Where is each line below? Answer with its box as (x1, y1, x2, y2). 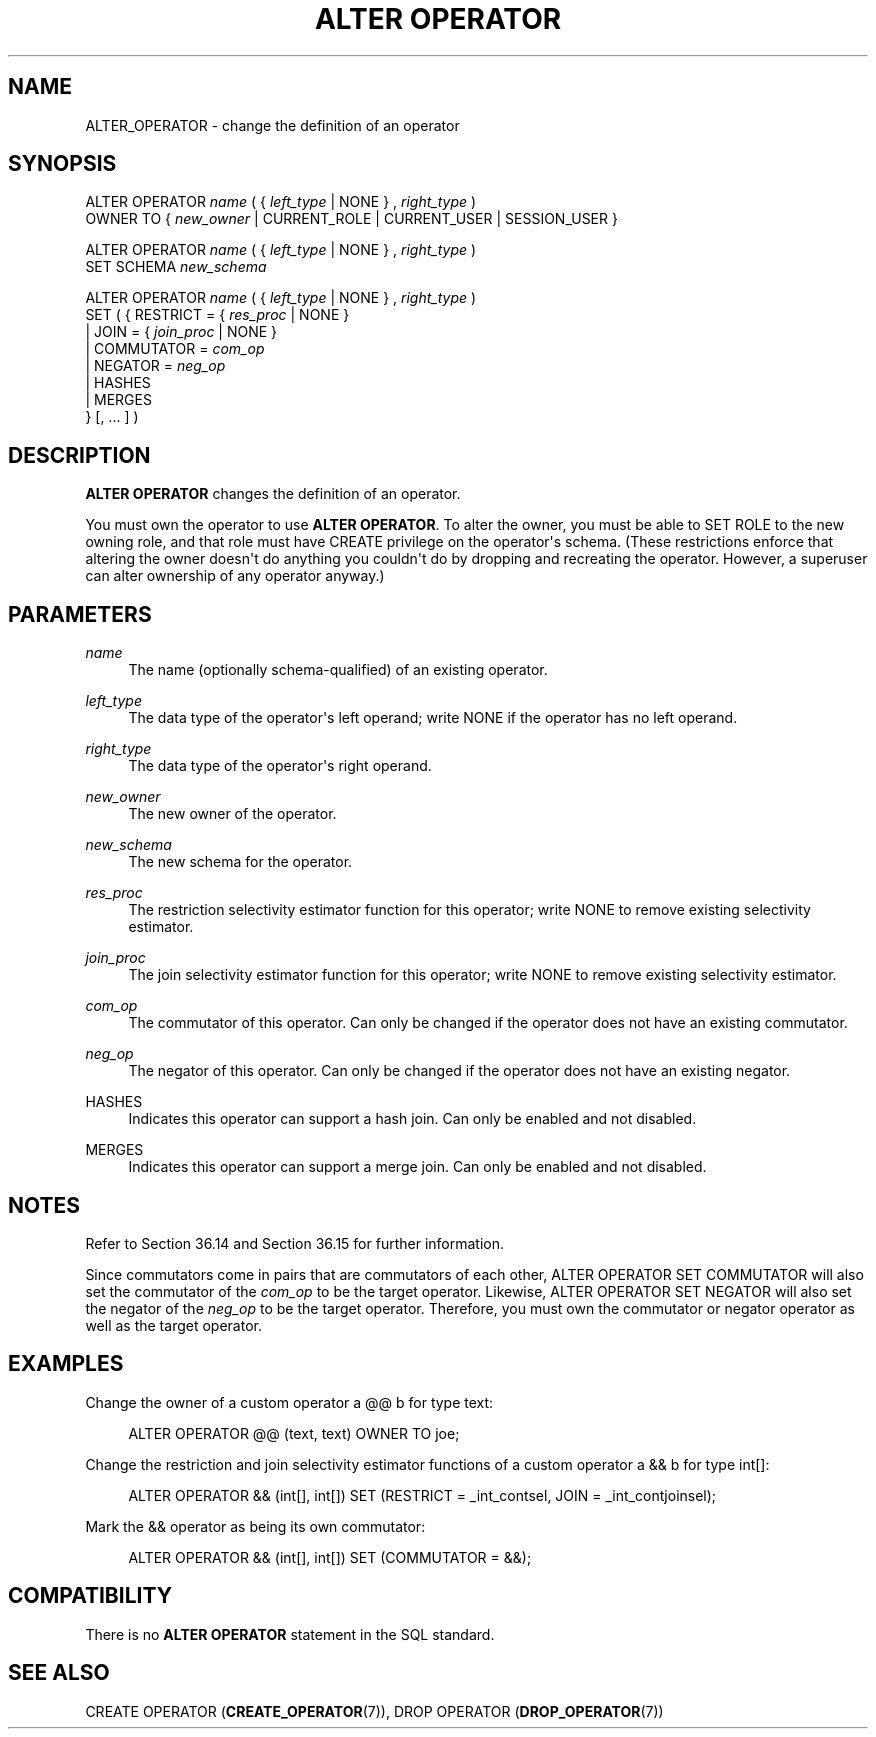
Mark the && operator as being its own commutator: (85, 1517, 426, 1535)
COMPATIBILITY (8, 1583, 172, 1609)
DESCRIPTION (8, 442, 151, 468)
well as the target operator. (85, 1316, 262, 1334)
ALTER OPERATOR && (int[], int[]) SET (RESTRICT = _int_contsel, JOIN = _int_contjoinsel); (128, 1486, 717, 1504)
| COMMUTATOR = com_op (85, 340, 265, 358)
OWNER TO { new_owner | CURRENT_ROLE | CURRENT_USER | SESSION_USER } (85, 210, 618, 228)
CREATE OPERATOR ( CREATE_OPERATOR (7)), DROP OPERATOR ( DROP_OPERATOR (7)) (85, 1702, 664, 1720)
